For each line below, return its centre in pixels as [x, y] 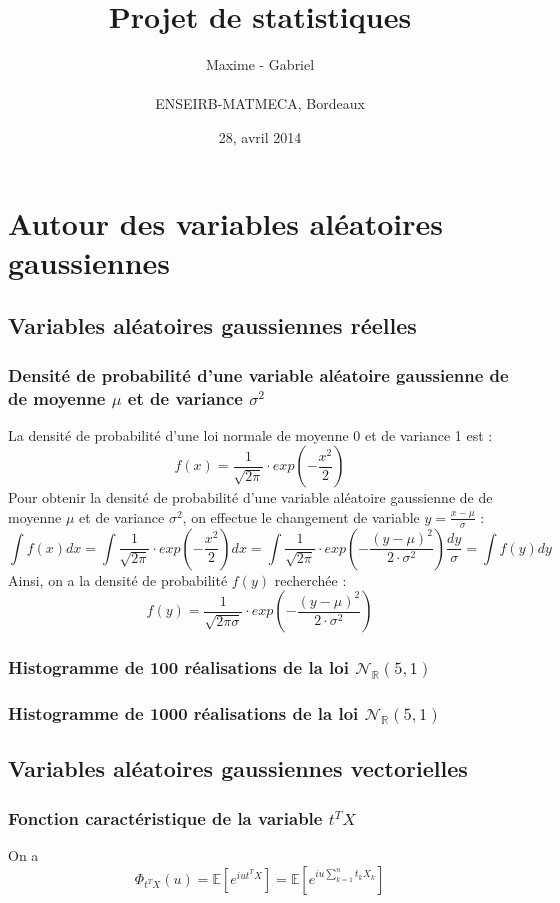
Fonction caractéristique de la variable [165, 817]
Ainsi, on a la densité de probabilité [118, 579]
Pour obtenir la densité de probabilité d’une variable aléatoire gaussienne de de [250, 497]
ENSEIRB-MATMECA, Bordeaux [260, 103]
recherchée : [310, 579]
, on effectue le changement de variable [301, 516]
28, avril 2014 [260, 136]
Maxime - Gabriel [260, 64]
